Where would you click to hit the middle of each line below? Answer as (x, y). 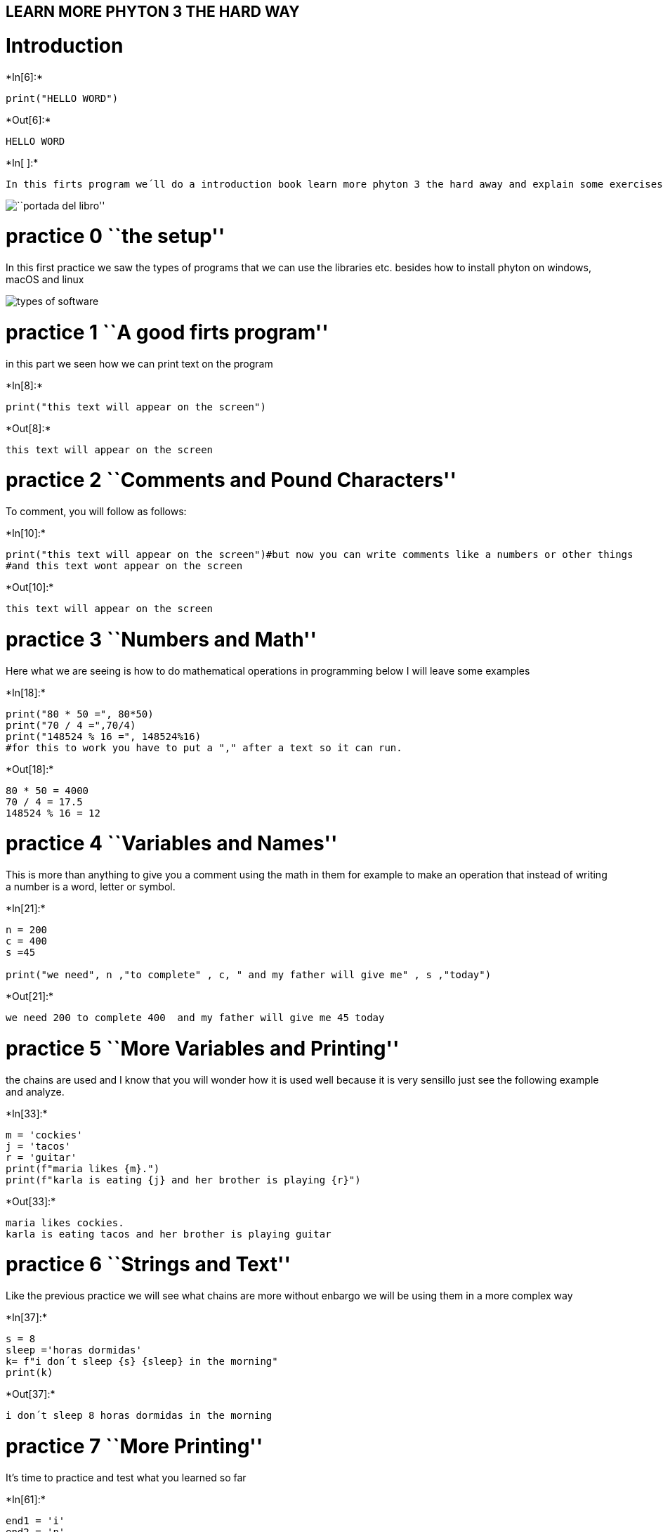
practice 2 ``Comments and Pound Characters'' (231, 480)
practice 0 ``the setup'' (116, 236)
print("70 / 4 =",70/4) (71, 725)
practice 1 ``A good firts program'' (167, 332)
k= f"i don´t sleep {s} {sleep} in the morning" (142, 1361)
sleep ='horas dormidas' (74, 1350)
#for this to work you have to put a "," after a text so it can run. (204, 747)
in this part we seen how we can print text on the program (139, 363)
